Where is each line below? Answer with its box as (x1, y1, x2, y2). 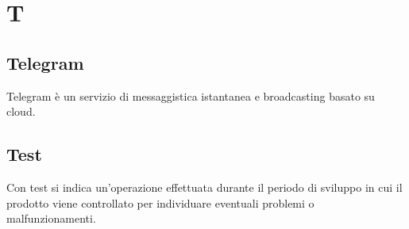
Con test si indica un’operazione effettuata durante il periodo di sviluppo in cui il (6, 178, 403, 195)
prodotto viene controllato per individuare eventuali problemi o (6, 194, 314, 211)
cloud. (6, 103, 36, 120)
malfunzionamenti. (6, 210, 96, 227)
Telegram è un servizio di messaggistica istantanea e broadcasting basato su (6, 87, 375, 104)
